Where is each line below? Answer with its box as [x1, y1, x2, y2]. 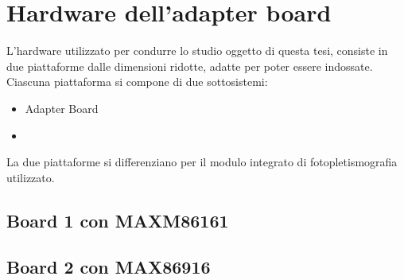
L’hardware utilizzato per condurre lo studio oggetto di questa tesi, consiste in [6, 42, 388, 59]
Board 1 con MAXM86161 [6, 208, 229, 232]
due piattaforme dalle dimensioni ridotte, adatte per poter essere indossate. [6, 57, 373, 74]
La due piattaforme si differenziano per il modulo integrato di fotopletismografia [6, 154, 398, 170]
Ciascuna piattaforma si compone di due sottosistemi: [6, 73, 268, 90]
